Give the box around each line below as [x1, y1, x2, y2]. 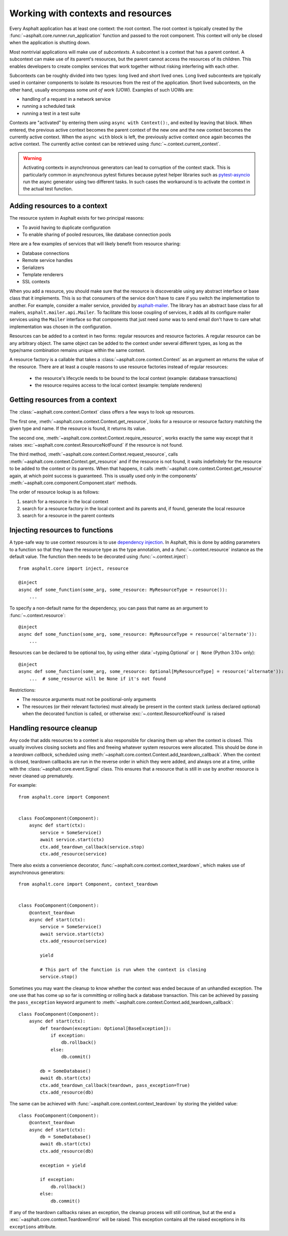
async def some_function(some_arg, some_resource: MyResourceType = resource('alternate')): [18, 631, 257, 637]
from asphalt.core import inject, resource [18, 565, 129, 571]
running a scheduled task [22, 103, 76, 109]
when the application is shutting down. [9, 40, 91, 46]
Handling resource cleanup [9, 724, 98, 732]
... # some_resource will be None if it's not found [28, 675, 166, 682]
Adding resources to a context [9, 201, 108, 211]
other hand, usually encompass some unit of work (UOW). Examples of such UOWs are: [9, 86, 194, 93]
